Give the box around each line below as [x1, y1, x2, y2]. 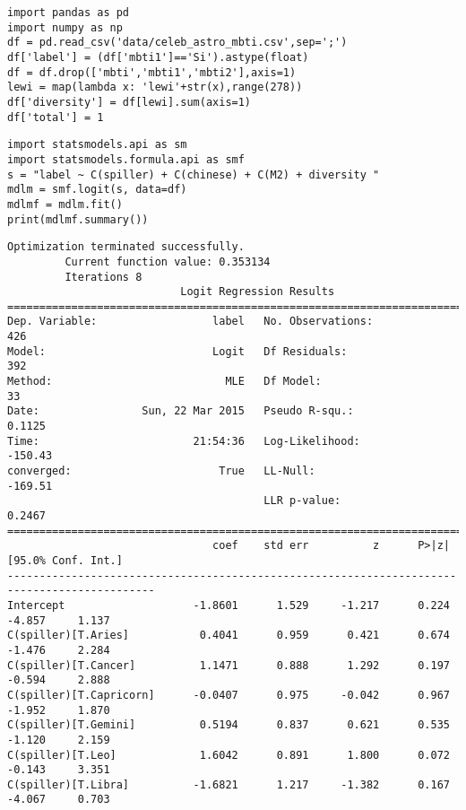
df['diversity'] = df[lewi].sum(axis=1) [7, 95, 252, 109]
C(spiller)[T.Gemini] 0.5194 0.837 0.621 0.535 [7, 719, 450, 732]
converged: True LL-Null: [7, 465, 315, 478]
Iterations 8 [65, 270, 142, 283]
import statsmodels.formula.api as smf [7, 152, 245, 166]
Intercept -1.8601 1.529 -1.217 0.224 [7, 598, 450, 612]
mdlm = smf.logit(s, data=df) [7, 183, 187, 196]
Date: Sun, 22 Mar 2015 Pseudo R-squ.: [7, 405, 354, 418]
